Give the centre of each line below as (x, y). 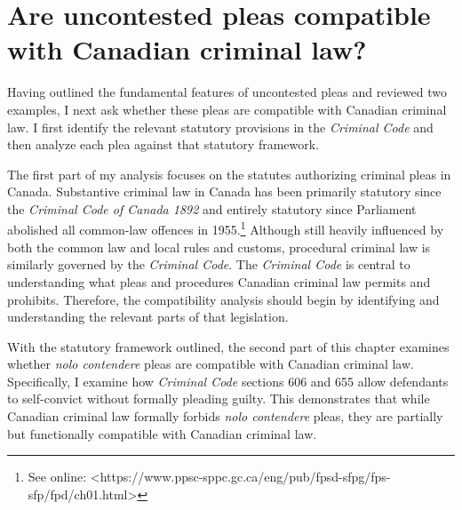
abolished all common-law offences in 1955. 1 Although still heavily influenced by (226, 228)
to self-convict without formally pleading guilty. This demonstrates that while (219, 398)
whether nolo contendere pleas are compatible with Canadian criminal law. (211, 364)
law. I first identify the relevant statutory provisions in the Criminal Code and (220, 127)
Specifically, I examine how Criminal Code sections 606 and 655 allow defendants (228, 381)
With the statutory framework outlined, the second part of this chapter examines (228, 346)
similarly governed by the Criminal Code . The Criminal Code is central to (209, 264)
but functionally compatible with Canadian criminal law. (162, 433)
